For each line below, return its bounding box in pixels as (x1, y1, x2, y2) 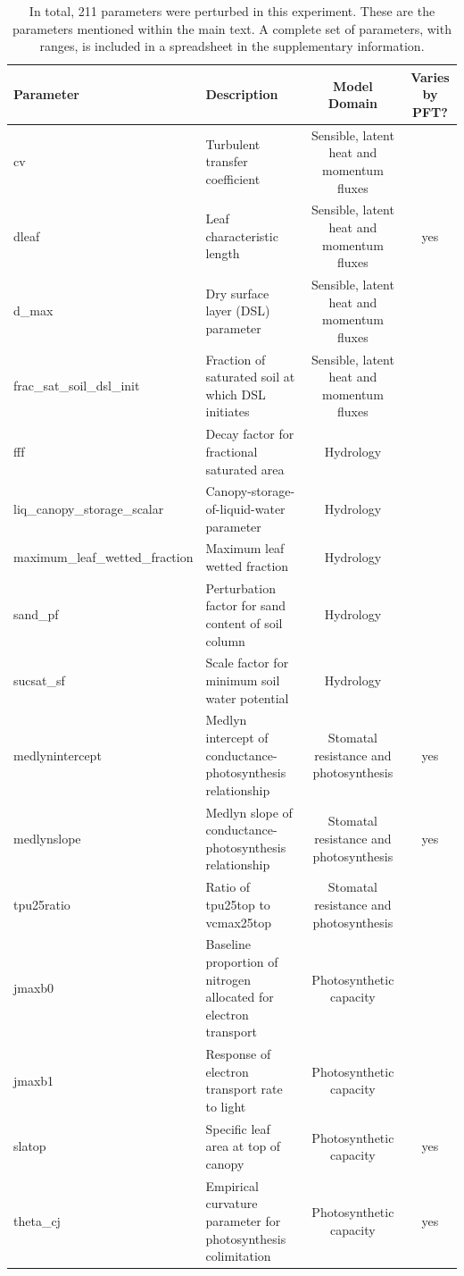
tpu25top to (205, 894, 270, 913)
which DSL (205, 384, 266, 403)
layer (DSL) (205, 301, 270, 320)
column (205, 631, 245, 650)
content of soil (205, 614, 283, 632)
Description (205, 85, 278, 104)
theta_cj (13, 1212, 61, 1230)
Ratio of (205, 877, 251, 896)
